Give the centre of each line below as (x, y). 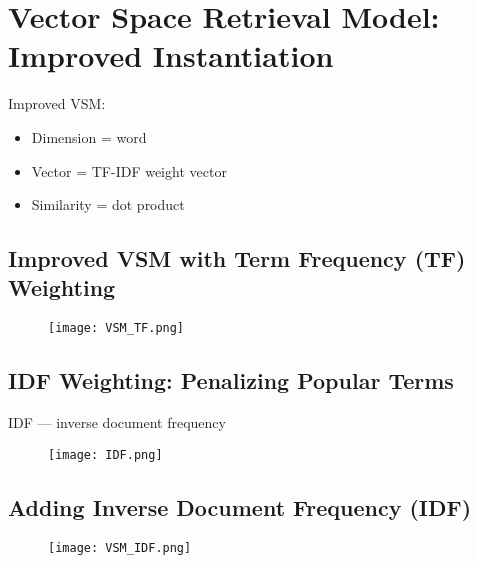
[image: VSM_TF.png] (116, 328)
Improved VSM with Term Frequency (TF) (237, 258)
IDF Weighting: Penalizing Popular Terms (231, 380)
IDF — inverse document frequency (117, 422)
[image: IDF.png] (105, 454)
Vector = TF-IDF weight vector (129, 170)
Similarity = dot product (108, 204)
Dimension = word (89, 136)
